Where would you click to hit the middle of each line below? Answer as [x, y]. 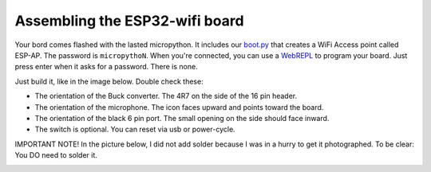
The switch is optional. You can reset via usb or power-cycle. [135, 129]
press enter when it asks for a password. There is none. [107, 67]
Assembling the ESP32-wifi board [129, 21]
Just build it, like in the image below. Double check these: [109, 81]
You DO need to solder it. [56, 155]
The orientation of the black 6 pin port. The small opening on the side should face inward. [182, 118]
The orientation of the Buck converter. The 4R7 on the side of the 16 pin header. [166, 96]
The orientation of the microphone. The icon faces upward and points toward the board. [179, 107]
